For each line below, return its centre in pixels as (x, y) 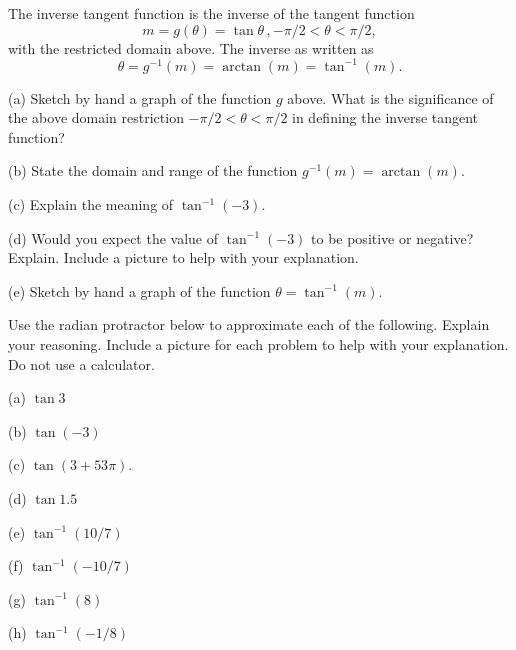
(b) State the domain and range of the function (153, 170)
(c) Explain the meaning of (91, 204)
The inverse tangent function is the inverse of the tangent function (211, 13)
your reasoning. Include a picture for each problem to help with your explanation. (258, 344)
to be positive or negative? (392, 237)
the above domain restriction (96, 117)
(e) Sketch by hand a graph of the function (139, 290)
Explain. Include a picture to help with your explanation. (183, 257)
